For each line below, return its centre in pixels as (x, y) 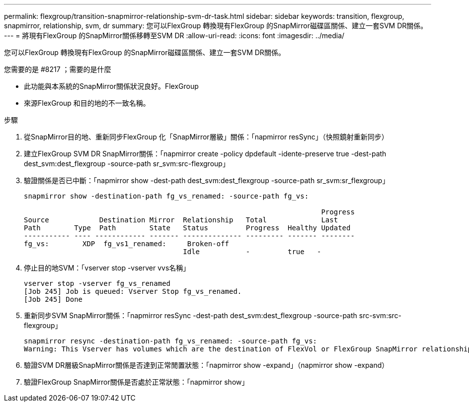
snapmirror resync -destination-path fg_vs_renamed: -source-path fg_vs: (171, 341)
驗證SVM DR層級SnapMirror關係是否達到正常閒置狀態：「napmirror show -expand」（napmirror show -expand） (206, 365)
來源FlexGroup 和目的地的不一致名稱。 (87, 103)
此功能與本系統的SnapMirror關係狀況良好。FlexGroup (111, 86)
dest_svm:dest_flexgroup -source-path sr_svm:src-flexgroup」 (127, 164)
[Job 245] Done (53, 299)
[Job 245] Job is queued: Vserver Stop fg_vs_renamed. (133, 291)
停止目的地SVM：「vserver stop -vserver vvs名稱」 (107, 268)
